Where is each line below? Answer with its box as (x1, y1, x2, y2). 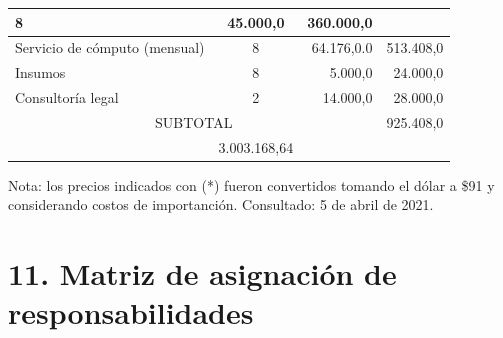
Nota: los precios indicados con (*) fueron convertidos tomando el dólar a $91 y (8, 174, 495, 195)
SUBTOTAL (155, 111, 233, 132)
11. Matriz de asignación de (8, 253, 397, 294)
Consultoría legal (15, 87, 119, 108)
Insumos (15, 62, 66, 83)
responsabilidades (8, 292, 254, 333)
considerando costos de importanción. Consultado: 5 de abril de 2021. (8, 194, 434, 215)
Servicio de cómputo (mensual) (15, 37, 205, 58)
